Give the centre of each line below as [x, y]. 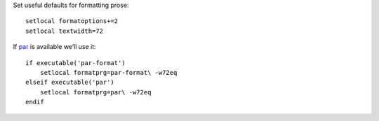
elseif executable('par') [70, 83]
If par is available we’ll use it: [54, 47]
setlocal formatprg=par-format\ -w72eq [108, 72]
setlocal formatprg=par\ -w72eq [95, 92]
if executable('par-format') [75, 63]
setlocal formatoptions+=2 [72, 21]
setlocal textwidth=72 [65, 31]
